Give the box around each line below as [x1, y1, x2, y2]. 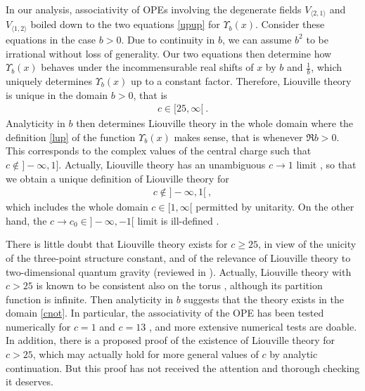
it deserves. [6, 374, 53, 389]
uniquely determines [6, 73, 93, 88]
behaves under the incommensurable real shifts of [41, 60, 254, 74]
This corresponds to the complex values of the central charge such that [6, 143, 312, 158]
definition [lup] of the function [6, 129, 136, 144]
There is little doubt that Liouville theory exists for [6, 237, 228, 251]
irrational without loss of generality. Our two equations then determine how [6, 46, 332, 60]
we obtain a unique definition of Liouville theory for [6, 171, 229, 185]
